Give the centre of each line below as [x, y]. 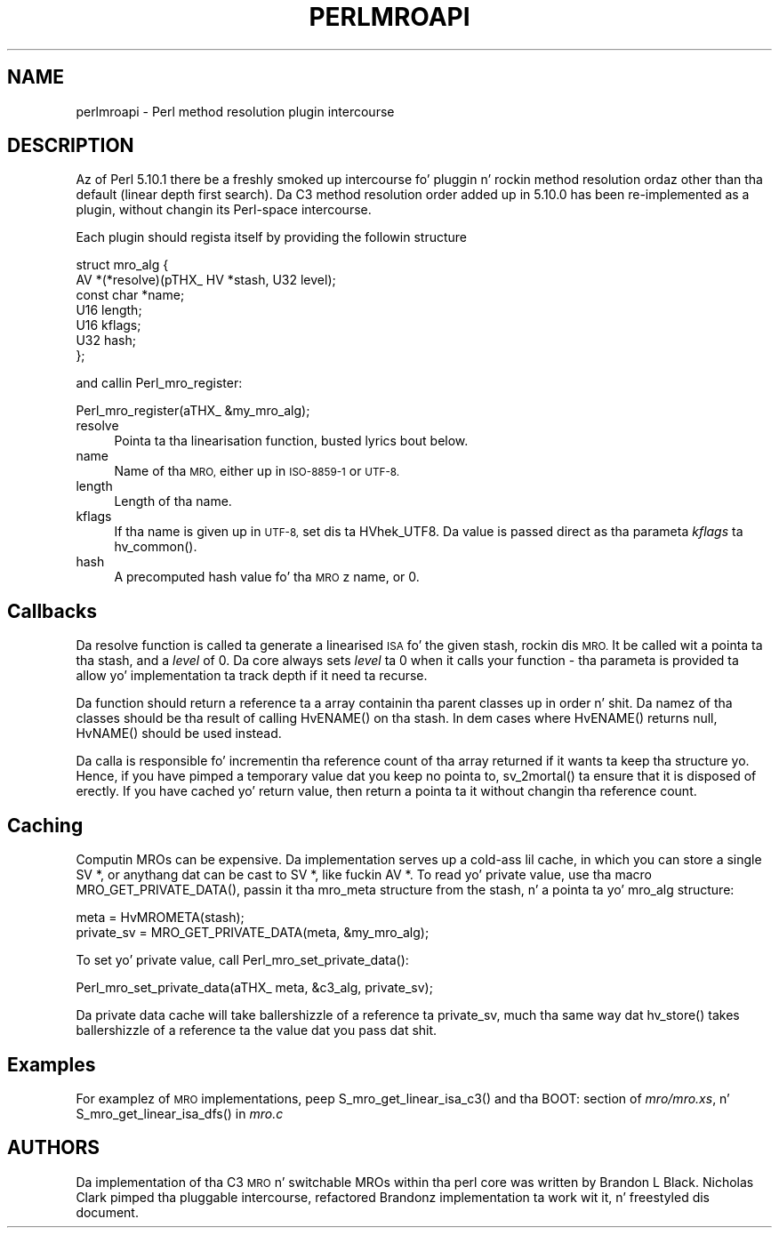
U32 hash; [106, 341]
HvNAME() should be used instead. [179, 734]
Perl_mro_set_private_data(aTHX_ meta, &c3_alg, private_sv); [254, 988]
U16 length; [109, 310]
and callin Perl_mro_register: [159, 383]
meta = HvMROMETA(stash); [160, 918]
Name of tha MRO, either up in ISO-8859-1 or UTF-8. [257, 471]
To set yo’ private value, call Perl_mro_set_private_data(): [242, 960]
